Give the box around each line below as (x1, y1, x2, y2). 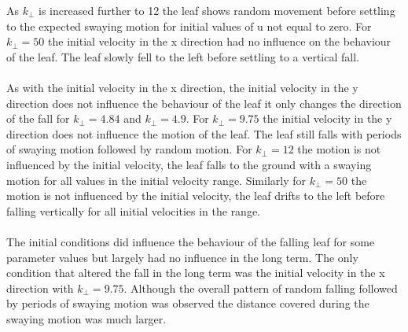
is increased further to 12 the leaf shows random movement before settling (39, 2, 395, 18)
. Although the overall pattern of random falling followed (123, 279, 398, 296)
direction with (6, 279, 74, 296)
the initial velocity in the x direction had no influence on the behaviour (48, 33, 391, 50)
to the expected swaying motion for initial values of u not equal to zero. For (6, 17, 372, 34)
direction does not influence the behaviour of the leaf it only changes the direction (6, 94, 402, 111)
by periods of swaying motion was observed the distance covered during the (6, 295, 369, 312)
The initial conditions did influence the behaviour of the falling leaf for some (6, 233, 375, 249)
